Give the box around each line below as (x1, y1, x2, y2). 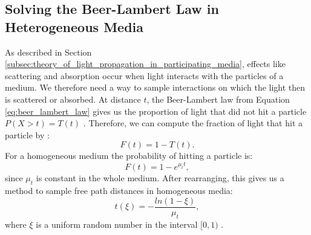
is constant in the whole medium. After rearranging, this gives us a (36, 172, 284, 184)
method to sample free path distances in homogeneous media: (5, 184, 233, 197)
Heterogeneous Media (5, 17, 144, 36)
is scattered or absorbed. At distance (5, 92, 141, 105)
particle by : (5, 128, 50, 141)
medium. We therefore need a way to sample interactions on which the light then (5, 81, 306, 94)
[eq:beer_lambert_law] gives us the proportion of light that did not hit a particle (5, 105, 307, 117)
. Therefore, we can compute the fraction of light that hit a (83, 117, 303, 129)
